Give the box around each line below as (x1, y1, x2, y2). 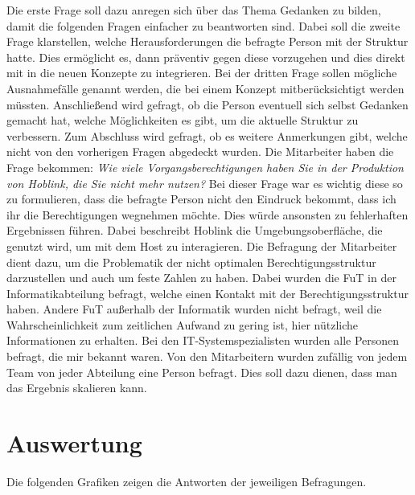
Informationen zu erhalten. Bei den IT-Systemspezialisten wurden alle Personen (6, 332, 400, 349)
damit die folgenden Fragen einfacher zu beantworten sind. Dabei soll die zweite (6, 17, 401, 34)
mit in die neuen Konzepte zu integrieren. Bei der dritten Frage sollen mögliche (6, 64, 397, 81)
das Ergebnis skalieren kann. (6, 379, 147, 396)
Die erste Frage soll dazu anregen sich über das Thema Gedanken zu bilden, (6, 2, 381, 18)
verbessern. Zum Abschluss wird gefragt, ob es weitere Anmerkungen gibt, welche (6, 127, 408, 144)
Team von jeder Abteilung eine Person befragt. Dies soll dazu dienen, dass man (6, 363, 397, 380)
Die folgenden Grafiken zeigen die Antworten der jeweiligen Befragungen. (6, 472, 367, 489)
